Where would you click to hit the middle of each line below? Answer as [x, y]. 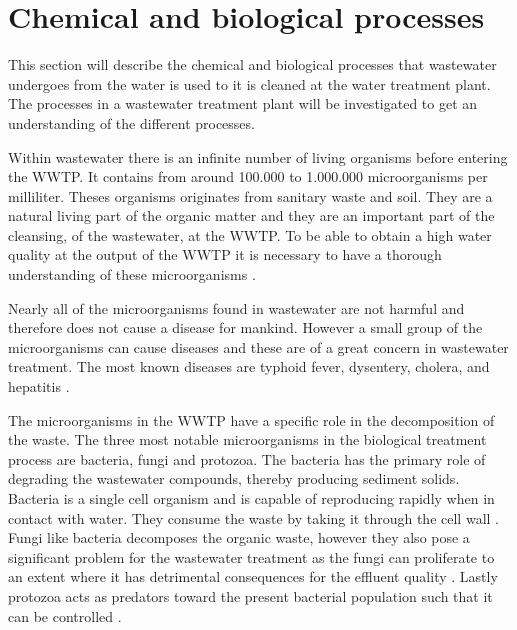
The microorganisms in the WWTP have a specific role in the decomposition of [251, 419]
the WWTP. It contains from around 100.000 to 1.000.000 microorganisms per [248, 176]
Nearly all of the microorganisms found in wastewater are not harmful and [236, 307]
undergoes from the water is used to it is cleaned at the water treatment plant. [249, 83]
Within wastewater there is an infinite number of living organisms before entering [258, 156]
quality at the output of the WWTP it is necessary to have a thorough [225, 254]
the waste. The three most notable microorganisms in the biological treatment [247, 439]
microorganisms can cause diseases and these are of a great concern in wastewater [258, 346]
